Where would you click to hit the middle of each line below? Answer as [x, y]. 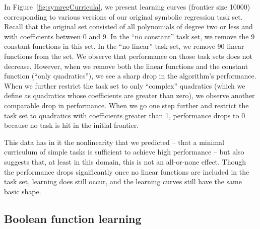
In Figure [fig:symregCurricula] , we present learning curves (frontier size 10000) [127, 7]
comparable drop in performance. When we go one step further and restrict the [126, 105]
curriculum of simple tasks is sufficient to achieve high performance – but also [124, 152]
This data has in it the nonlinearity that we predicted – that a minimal [114, 142]
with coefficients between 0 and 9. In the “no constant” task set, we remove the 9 [129, 36]
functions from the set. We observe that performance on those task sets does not [128, 56]
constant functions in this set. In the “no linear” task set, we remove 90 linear [124, 46]
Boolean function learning [73, 218]
